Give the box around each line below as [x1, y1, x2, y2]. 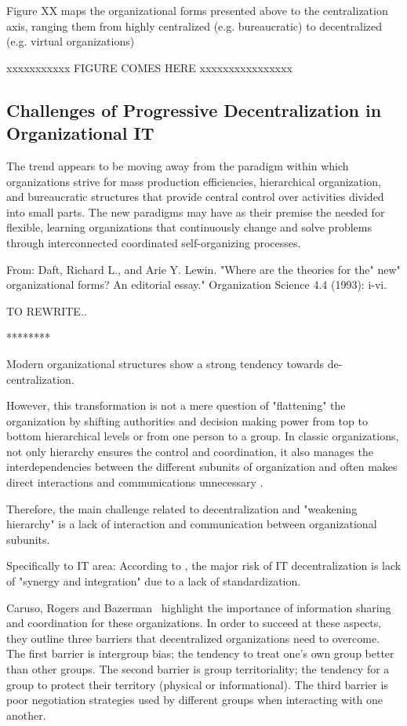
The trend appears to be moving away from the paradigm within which [6, 157, 349, 173]
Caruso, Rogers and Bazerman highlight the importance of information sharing [6, 599, 391, 615]
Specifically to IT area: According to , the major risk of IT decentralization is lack [6, 557, 402, 574]
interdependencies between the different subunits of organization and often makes [6, 458, 398, 475]
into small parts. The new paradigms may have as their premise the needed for [6, 203, 385, 220]
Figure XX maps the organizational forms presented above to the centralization [6, 2, 388, 18]
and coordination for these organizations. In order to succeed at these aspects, [6, 615, 382, 631]
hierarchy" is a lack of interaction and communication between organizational [6, 516, 377, 532]
